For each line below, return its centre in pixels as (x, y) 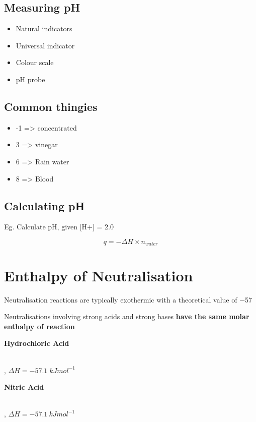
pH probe (30, 79)
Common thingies (51, 106)
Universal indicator (45, 45)
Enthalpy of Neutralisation (99, 275)
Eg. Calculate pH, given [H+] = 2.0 (59, 227)
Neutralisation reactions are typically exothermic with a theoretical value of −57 (128, 299)
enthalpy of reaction (39, 326)
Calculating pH (45, 205)
